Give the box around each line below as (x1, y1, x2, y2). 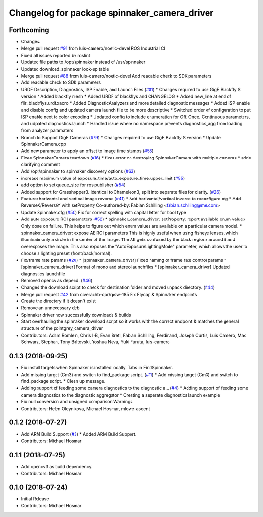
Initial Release (21, 496, 49, 502)
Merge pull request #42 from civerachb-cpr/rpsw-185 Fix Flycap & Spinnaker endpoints (21, 291, 197, 297)
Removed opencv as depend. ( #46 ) (21, 278, 93, 283)
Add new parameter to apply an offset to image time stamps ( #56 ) (21, 148, 154, 154)
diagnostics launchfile (21, 271, 65, 277)
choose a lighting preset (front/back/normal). (21, 250, 112, 256)
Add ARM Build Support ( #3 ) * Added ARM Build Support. (21, 431, 137, 437)
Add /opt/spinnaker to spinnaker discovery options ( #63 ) (21, 168, 136, 174)
